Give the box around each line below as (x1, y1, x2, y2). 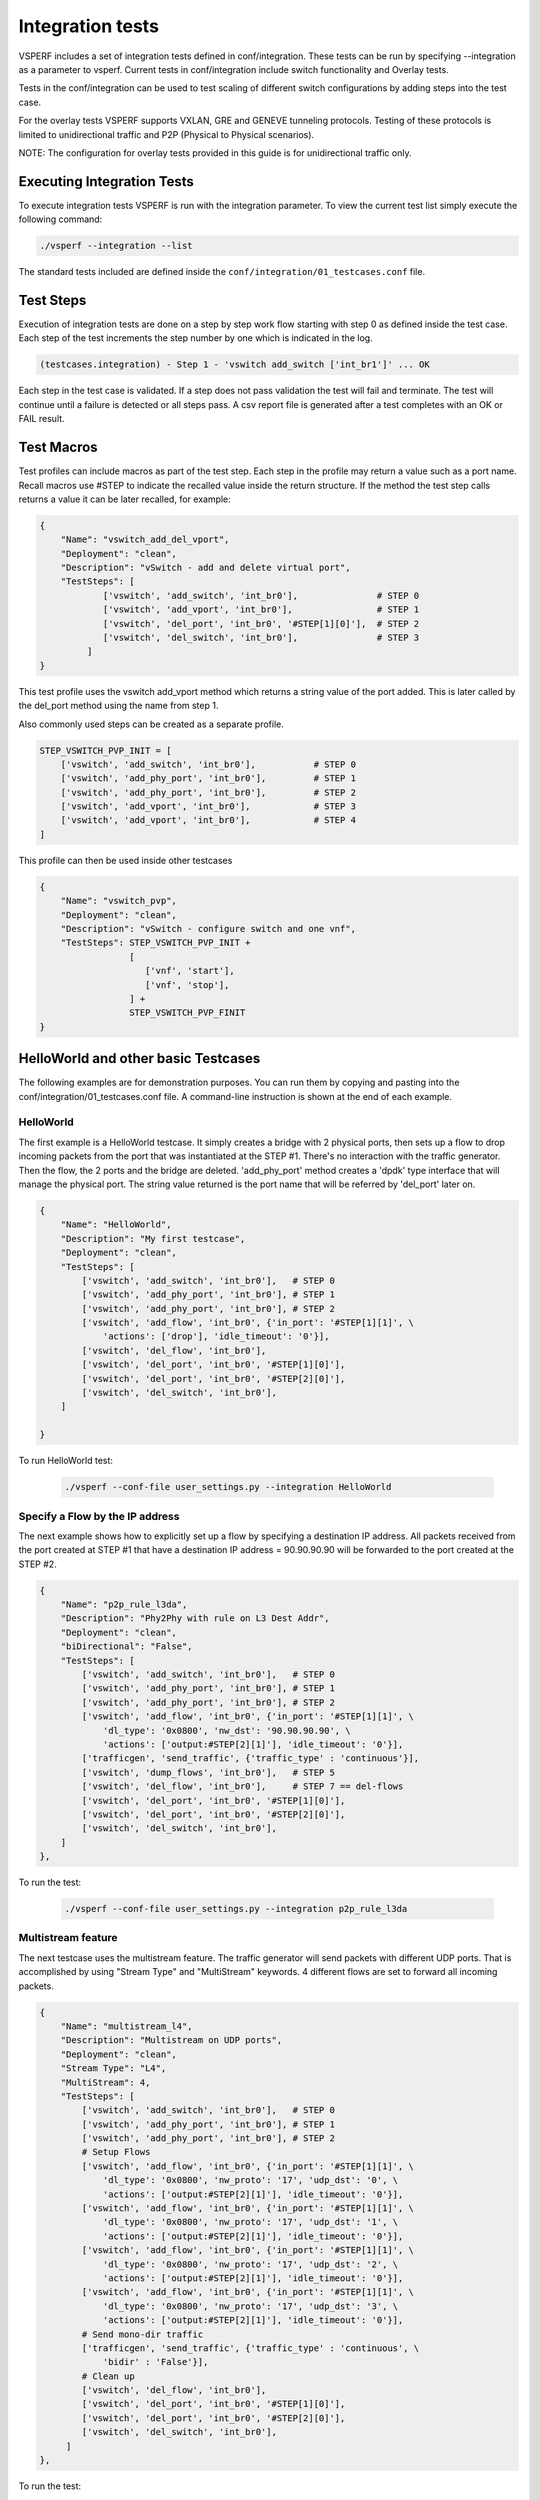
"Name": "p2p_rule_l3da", (60, 1599, 188, 1610)
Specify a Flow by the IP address (18, 1509, 180, 1523)
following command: (18, 213, 103, 225)
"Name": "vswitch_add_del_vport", (60, 534, 230, 545)
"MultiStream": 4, (60, 2076, 151, 2088)
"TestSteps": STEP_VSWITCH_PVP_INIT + (60, 937, 251, 949)
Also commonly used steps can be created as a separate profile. (18, 718, 284, 730)
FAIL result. (18, 413, 65, 425)
